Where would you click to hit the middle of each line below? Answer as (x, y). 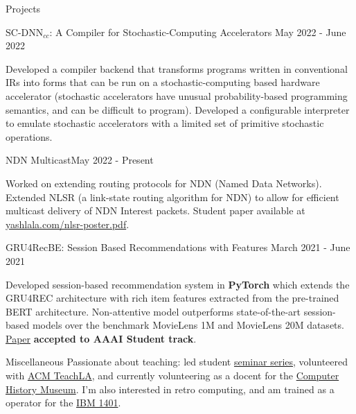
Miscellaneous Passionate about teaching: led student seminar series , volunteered (177, 362)
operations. (29, 136)
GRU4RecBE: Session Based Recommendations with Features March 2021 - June (178, 247)
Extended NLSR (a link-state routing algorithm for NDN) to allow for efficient (172, 197)
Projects (23, 8)
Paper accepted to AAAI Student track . (101, 338)
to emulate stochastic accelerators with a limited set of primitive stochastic (165, 123)
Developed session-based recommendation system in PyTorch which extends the (178, 284)
